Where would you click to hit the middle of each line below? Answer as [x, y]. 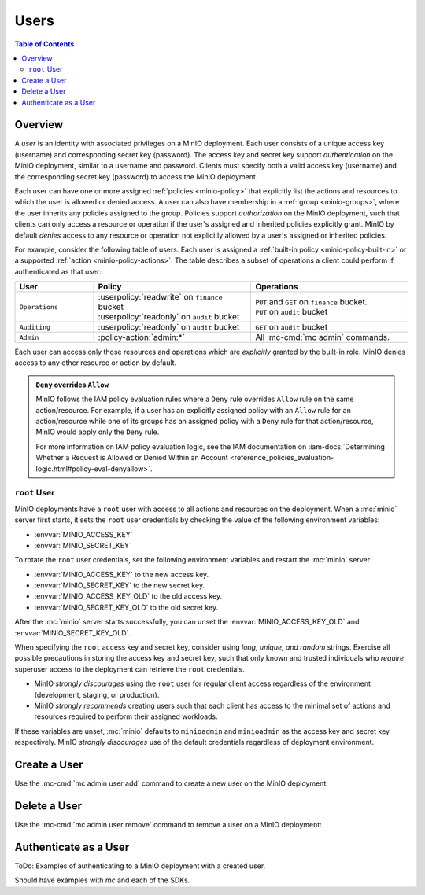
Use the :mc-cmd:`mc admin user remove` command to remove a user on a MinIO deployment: [168, 824]
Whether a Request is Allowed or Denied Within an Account [132, 458]
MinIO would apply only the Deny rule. [98, 432]
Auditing [35, 327]
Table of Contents [44, 44]
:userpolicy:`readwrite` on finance [160, 297]
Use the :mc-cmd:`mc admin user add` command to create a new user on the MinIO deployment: [171, 783]
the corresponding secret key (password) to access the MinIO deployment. [136, 176]
